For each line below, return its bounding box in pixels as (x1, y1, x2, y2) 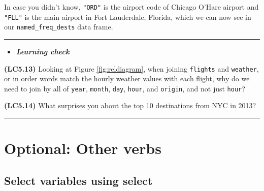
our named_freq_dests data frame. (4, 21, 113, 32)
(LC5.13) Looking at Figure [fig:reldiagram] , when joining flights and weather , (4, 63, 259, 74)
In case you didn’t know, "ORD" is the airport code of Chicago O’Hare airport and (4, 2, 259, 12)
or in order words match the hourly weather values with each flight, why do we (4, 73, 250, 84)
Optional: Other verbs (4, 138, 161, 158)
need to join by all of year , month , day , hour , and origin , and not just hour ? (4, 83, 245, 93)
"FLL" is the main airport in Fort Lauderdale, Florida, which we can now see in (4, 11, 251, 22)
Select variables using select (4, 172, 153, 188)
